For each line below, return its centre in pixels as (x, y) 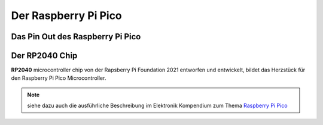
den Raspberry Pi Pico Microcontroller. (59, 78)
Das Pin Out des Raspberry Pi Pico (76, 37)
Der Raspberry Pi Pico (66, 15)
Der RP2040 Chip (44, 56)
